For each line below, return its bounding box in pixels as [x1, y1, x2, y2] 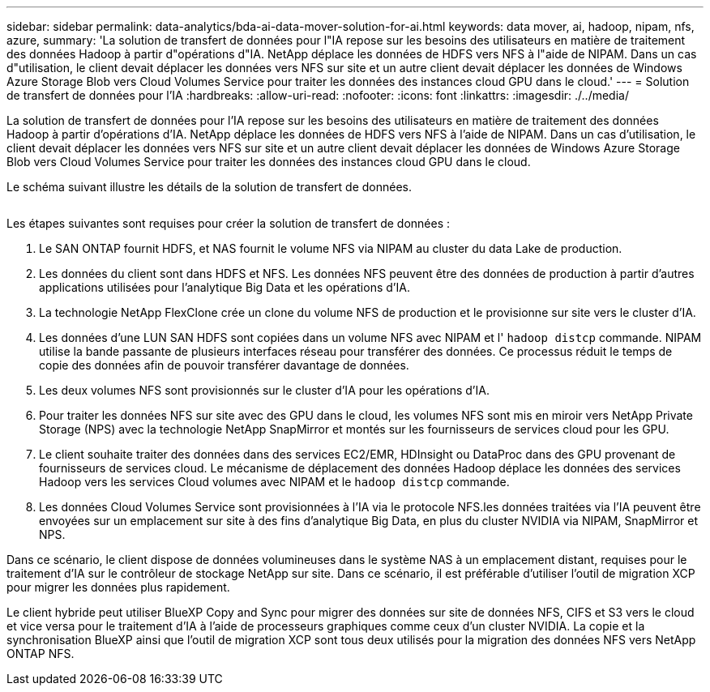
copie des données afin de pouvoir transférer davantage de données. [39, 358, 409, 372]
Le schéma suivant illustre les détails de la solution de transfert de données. [6, 180, 413, 194]
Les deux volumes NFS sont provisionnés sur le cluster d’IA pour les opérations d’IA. [39, 383, 490, 397]
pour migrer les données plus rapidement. [6, 580, 230, 594]
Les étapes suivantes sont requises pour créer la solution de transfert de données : [6, 216, 451, 230]
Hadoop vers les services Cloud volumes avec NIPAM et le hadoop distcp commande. [39, 475, 510, 489]
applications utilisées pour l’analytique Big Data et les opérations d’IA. [39, 280, 410, 294]
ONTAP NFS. [6, 647, 75, 660]
